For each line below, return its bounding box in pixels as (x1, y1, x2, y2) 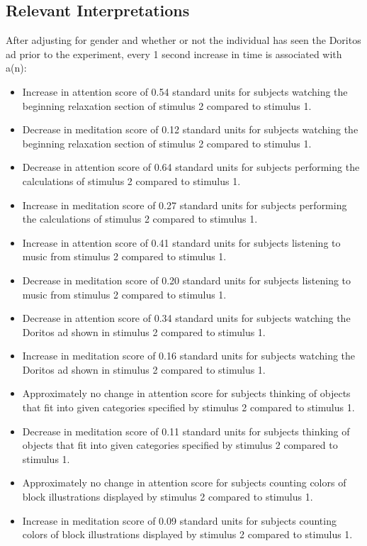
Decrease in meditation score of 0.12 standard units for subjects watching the (22, 122, 358, 137)
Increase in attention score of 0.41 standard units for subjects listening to (22, 235, 341, 250)
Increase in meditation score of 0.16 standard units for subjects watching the (22, 348, 356, 363)
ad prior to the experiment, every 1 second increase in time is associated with (6, 46, 342, 61)
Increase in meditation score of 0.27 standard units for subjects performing (22, 197, 347, 212)
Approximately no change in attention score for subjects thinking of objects (22, 386, 351, 401)
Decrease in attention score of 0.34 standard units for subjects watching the (22, 311, 351, 325)
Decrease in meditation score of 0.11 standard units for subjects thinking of (22, 423, 350, 438)
